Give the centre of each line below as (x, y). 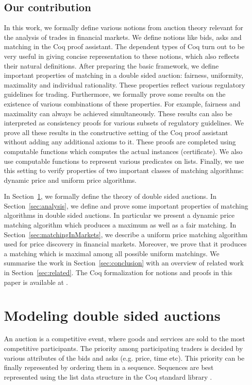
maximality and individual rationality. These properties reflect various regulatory (125, 84)
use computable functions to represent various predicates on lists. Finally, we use (124, 161)
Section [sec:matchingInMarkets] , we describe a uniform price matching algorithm (126, 234)
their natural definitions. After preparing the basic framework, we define (111, 65)
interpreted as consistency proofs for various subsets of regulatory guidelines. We (124, 123)
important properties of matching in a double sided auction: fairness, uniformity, (124, 75)
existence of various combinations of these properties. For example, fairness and (122, 103)
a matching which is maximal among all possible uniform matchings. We (112, 253)
